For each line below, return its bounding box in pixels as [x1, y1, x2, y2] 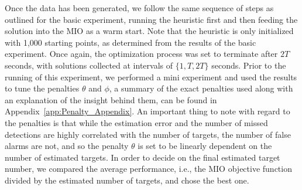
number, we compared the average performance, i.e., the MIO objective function [5, 162, 292, 175]
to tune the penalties [5, 82, 80, 94]
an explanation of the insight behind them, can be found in [5, 93, 217, 106]
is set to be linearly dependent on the [138, 140, 272, 152]
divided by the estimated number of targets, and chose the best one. [5, 174, 249, 186]
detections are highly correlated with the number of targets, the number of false [5, 128, 291, 140]
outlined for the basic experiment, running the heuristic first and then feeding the [5, 13, 298, 25]
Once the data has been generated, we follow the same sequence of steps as [5, 2, 274, 13]
